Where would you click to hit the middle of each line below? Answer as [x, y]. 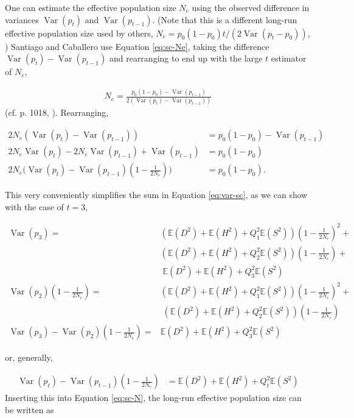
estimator [289, 58]
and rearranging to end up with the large [186, 58]
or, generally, [29, 357]
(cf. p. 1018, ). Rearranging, [57, 112]
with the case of [34, 206]
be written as [29, 409]
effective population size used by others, [79, 33]
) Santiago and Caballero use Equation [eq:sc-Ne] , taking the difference [137, 46]
